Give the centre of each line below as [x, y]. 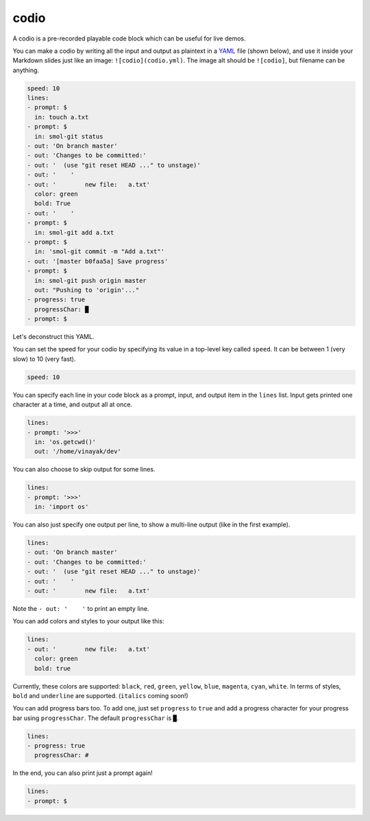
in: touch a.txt [62, 117]
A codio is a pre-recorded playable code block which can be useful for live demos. [129, 38]
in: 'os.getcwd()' [65, 442]
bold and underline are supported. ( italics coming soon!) [100, 695]
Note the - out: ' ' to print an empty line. [81, 609]
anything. [26, 70]
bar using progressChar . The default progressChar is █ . [96, 718]
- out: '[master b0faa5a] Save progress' [98, 261]
